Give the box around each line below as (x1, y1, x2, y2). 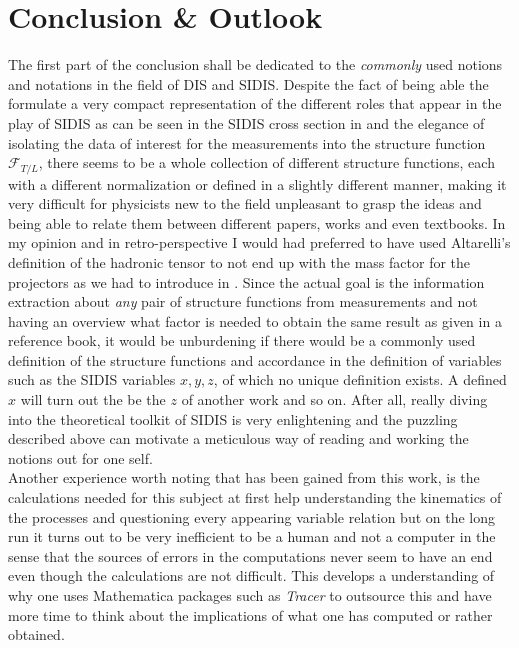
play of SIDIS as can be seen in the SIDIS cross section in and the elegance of (8, 112, 485, 133)
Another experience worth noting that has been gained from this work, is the (8, 467, 480, 488)
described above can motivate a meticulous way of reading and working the (8, 428, 469, 449)
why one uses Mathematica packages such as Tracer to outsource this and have (8, 585, 492, 606)
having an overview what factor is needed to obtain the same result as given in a (8, 310, 502, 331)
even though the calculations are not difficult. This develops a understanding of (8, 565, 495, 586)
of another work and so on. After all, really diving (181, 389, 488, 410)
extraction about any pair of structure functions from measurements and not (8, 291, 478, 312)
